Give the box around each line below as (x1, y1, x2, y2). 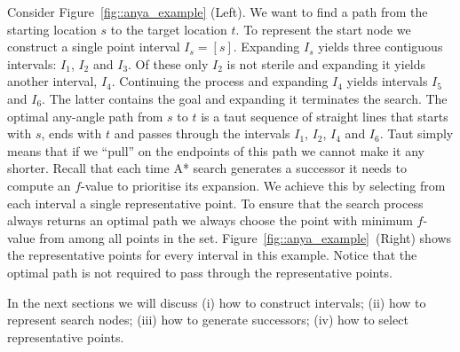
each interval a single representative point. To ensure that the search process (7, 193, 424, 212)
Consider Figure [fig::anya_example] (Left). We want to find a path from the (7, 3, 428, 20)
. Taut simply (379, 124, 454, 143)
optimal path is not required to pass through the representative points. (7, 262, 393, 281)
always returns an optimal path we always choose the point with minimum (7, 211, 413, 230)
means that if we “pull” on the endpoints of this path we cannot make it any (7, 141, 424, 160)
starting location (7, 20, 97, 38)
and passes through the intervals (114, 124, 290, 143)
